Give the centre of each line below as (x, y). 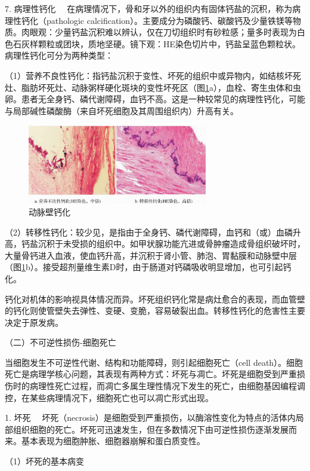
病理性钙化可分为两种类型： (59, 55)
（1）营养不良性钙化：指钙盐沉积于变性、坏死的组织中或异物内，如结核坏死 (153, 75)
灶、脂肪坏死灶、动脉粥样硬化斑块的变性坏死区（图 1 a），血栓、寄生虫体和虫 (153, 87)
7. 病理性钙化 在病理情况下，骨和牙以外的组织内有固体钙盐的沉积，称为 (149, 8)
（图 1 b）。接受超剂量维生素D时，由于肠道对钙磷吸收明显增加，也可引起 (144, 267)
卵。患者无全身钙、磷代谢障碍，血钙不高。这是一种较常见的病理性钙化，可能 (155, 99)
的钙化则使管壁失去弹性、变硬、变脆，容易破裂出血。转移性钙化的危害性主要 (155, 311)
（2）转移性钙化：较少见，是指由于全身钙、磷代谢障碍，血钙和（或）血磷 (149, 232)
